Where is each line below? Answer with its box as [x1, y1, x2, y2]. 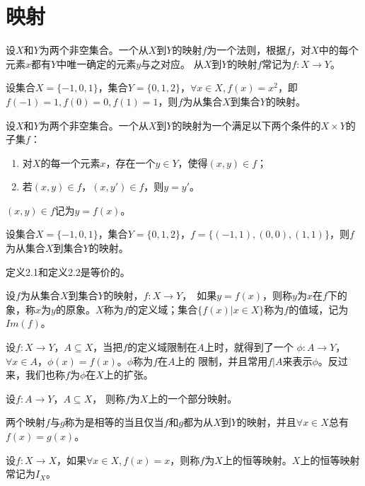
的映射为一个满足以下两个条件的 [172, 117, 321, 132]
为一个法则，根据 [207, 42, 286, 57]
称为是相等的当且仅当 [64, 415, 164, 429]
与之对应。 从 [141, 56, 204, 71]
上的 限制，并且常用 [175, 353, 268, 368]
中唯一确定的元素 [57, 56, 137, 71]
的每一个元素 [40, 155, 100, 170]
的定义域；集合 [128, 301, 198, 316]
